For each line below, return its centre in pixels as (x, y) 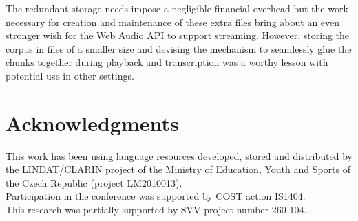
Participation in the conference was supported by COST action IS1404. (156, 196)
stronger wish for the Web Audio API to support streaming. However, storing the (178, 35)
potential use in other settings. (70, 75)
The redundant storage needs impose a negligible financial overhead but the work (177, 8)
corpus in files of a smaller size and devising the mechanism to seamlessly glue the (179, 48)
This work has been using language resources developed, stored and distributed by (179, 155)
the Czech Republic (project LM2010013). (94, 182)
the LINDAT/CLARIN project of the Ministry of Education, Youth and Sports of (178, 169)
